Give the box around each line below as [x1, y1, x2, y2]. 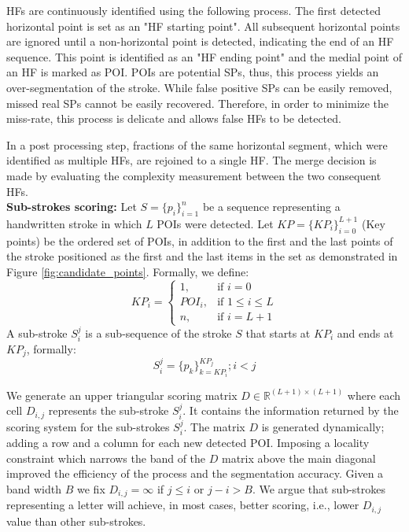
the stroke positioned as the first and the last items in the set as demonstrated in [6, 248, 398, 264]
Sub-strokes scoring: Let [6, 198, 137, 215]
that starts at [245, 324, 311, 341]
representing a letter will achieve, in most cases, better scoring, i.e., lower [6, 497, 359, 513]
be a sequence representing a [202, 198, 341, 215]
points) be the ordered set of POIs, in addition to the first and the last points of [6, 232, 393, 249]
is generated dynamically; [261, 418, 385, 434]
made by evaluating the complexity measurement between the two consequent [6, 167, 381, 183]
